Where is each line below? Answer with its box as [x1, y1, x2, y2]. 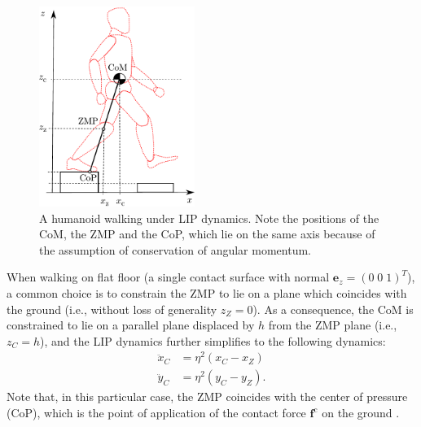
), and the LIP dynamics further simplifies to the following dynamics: [40, 332, 386, 349]
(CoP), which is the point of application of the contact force [7, 404, 306, 421]
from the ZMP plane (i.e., [268, 316, 397, 333]
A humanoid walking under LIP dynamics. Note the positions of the [39, 209, 379, 226]
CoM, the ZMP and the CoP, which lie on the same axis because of [39, 225, 375, 242]
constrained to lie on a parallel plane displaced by [7, 316, 255, 333]
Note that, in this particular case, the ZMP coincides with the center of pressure [7, 388, 408, 405]
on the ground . [322, 404, 400, 421]
